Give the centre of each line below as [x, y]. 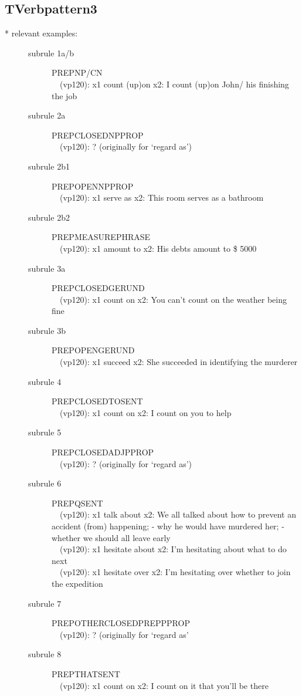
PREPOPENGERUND [93, 350]
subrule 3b [47, 330]
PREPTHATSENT [86, 673]
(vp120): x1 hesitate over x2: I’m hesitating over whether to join [175, 572]
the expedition [77, 583]
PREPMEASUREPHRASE [101, 237]
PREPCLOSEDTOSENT [97, 401]
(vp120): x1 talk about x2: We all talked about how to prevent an [178, 514]
